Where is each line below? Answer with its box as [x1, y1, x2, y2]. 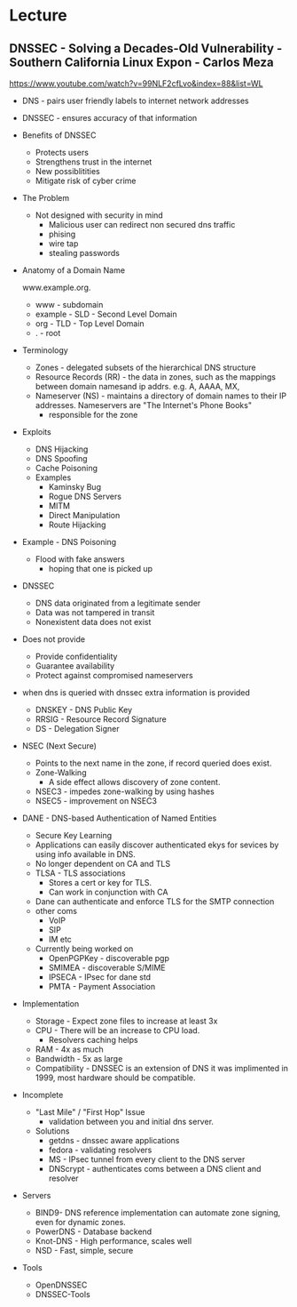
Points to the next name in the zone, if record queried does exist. [35, 758, 272, 768]
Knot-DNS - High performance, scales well [35, 1236, 192, 1246]
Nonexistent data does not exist [35, 617, 152, 627]
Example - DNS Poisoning [21, 537, 117, 547]
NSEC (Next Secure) [21, 741, 98, 751]
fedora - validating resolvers [48, 1144, 152, 1155]
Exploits [21, 427, 51, 437]
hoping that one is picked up [48, 564, 153, 573]
